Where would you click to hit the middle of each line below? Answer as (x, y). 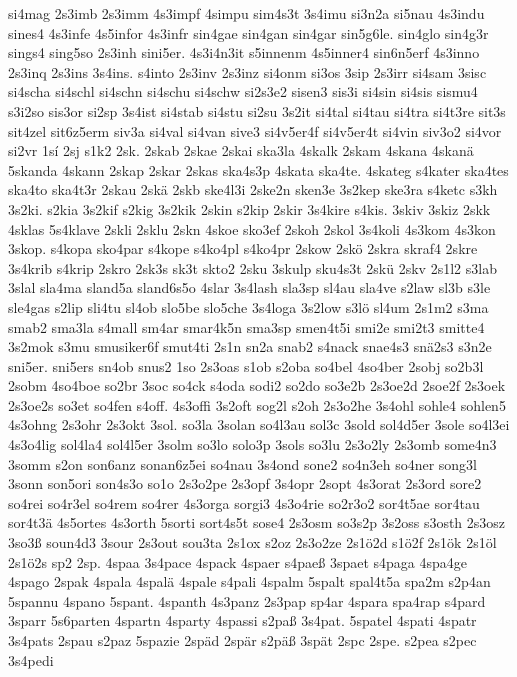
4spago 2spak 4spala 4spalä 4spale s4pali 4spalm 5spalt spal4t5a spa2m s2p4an (249, 581)
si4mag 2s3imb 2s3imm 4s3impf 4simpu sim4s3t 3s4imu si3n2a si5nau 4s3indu (246, 13)
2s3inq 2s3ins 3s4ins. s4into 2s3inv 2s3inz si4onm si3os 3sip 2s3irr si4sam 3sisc (247, 71)
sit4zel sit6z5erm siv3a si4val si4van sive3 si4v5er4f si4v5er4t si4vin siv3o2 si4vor (255, 130)
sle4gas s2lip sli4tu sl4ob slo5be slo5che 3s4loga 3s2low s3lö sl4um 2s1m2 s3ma (248, 306)
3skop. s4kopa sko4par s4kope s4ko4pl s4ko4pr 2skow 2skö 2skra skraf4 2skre (243, 248)
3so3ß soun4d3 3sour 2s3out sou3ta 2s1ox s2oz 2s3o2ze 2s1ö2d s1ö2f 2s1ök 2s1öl (252, 542)
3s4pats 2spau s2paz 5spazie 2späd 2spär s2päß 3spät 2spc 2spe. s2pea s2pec (242, 640)
